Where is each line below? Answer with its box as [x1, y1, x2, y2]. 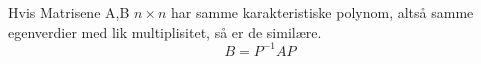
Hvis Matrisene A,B [8, 2, 130, 22]
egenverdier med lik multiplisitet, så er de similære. [8, 21, 322, 42]
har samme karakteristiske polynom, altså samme [171, 2, 474, 22]
